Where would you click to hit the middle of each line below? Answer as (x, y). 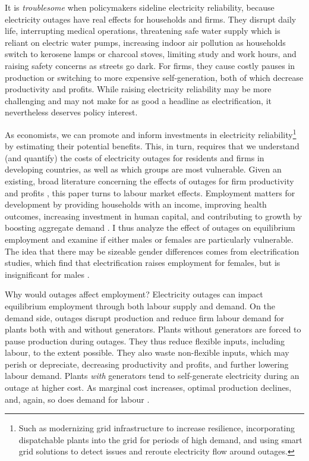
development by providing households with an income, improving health (136, 204)
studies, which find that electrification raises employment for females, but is (143, 263)
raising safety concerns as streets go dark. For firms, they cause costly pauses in (150, 65)
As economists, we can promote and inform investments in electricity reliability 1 (151, 133)
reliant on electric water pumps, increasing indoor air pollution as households (145, 42)
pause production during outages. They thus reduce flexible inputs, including (145, 341)
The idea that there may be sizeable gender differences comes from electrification (152, 251)
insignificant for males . (47, 274)
